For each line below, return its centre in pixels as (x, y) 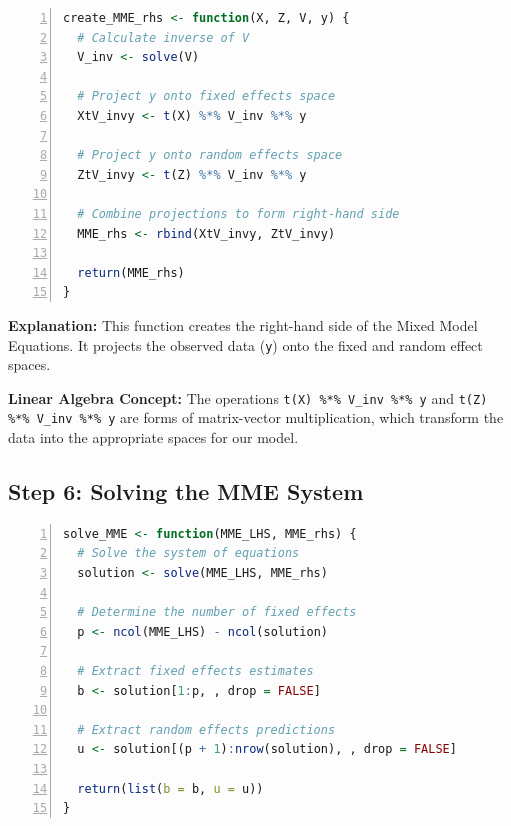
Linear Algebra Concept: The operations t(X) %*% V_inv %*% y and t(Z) (248, 397)
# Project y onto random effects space (210, 155)
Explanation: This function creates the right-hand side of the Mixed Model (243, 324)
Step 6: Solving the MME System (186, 491)
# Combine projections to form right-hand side (238, 213)
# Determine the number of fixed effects (217, 612)
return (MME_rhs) (131, 272)
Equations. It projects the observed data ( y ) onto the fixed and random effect (245, 344)
